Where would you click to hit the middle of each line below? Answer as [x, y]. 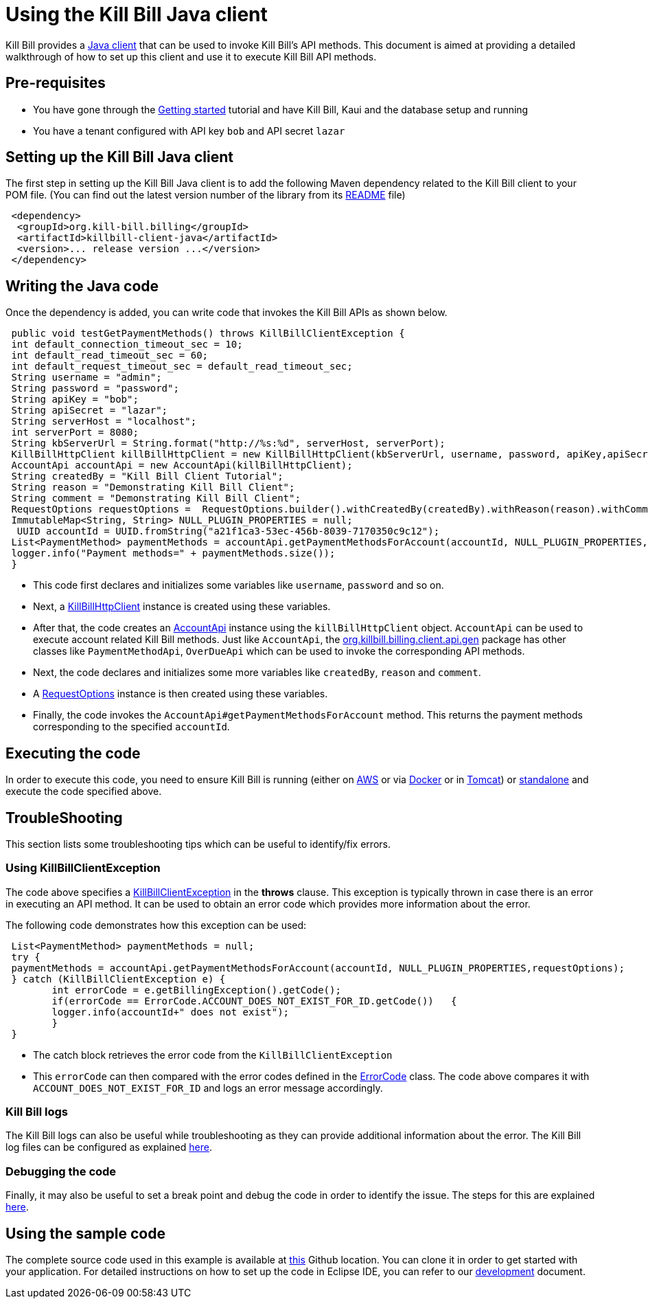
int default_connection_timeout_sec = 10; [127, 345]
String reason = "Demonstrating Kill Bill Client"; [153, 487]
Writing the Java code [82, 286]
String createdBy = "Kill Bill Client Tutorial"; [147, 476]
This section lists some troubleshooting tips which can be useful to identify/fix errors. [198, 844]
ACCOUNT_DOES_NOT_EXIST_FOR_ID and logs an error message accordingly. [208, 1088]
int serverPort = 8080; [75, 432]
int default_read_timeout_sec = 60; [110, 356]
